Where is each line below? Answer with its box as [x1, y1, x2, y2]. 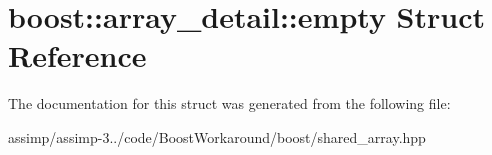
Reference [8, 35, 147, 76]
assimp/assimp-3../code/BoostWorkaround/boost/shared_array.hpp [8, 126, 426, 147]
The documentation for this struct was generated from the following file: [8, 93, 451, 114]
